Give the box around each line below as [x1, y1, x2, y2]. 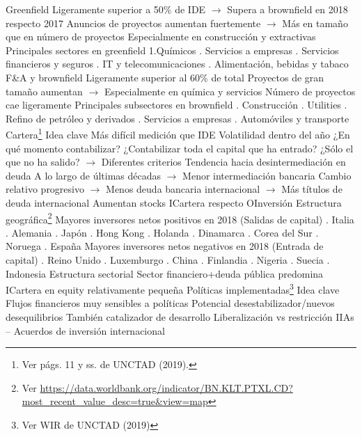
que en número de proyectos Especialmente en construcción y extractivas [6, 29, 316, 44]
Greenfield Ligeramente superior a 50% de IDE [6, 2, 206, 16]
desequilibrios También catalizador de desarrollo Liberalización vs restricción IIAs [6, 310, 354, 324]
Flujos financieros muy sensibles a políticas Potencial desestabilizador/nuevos [6, 296, 335, 310]
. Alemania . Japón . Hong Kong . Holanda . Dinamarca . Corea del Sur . [6, 225, 319, 239]
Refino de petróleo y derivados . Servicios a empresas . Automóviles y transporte [6, 111, 349, 125]
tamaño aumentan [6, 84, 83, 98]
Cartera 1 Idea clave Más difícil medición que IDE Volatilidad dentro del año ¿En [6, 125, 350, 141]
